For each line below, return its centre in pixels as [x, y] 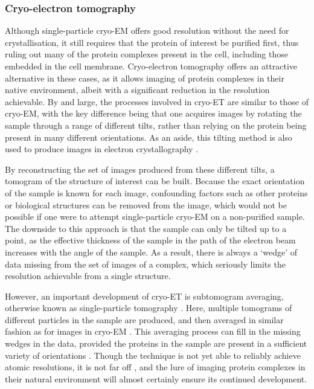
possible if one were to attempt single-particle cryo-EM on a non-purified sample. [155, 217]
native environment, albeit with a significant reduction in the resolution [137, 90]
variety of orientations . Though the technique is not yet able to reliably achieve [153, 355]
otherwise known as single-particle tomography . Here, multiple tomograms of [149, 308]
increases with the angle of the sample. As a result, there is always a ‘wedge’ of [151, 252]
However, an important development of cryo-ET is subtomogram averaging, [144, 296]
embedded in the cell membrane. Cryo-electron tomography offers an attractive [151, 66]
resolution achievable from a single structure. [88, 276]
